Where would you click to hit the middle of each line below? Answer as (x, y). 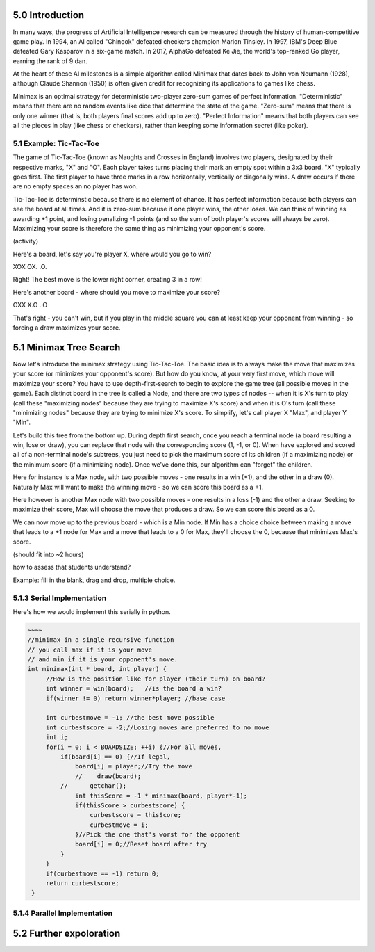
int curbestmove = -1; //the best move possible (130, 718)
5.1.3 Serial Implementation (60, 598)
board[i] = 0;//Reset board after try (141, 844)
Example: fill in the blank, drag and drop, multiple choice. (94, 580)
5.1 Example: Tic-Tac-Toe (56, 143)
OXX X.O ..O (30, 305)
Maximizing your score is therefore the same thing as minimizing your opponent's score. (139, 228)
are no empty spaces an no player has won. (75, 186)
